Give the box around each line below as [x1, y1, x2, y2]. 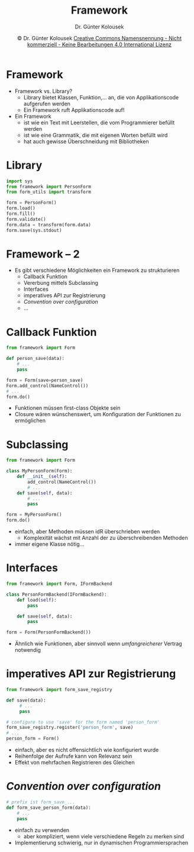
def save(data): [6, 697, 46, 703]
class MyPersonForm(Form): [6, 468, 73, 474]
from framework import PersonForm [6, 184, 92, 189]
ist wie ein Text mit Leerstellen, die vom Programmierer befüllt [23, 119, 175, 126]
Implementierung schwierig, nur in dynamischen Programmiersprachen [14, 839, 189, 846]
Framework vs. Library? [14, 87, 73, 95]
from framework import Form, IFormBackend [6, 581, 112, 587]
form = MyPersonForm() [6, 512, 62, 518]
